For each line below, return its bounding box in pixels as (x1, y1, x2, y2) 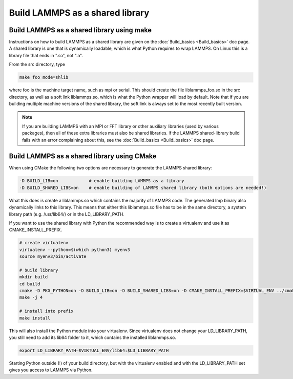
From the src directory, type (9, 62, 65, 67)
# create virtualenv (19, 240, 68, 246)
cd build (19, 281, 41, 287)
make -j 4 (19, 295, 43, 300)
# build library (19, 267, 59, 273)
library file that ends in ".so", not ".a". (9, 52, 83, 58)
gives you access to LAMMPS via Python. (9, 367, 93, 373)
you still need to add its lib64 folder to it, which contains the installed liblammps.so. (9, 335, 176, 340)
